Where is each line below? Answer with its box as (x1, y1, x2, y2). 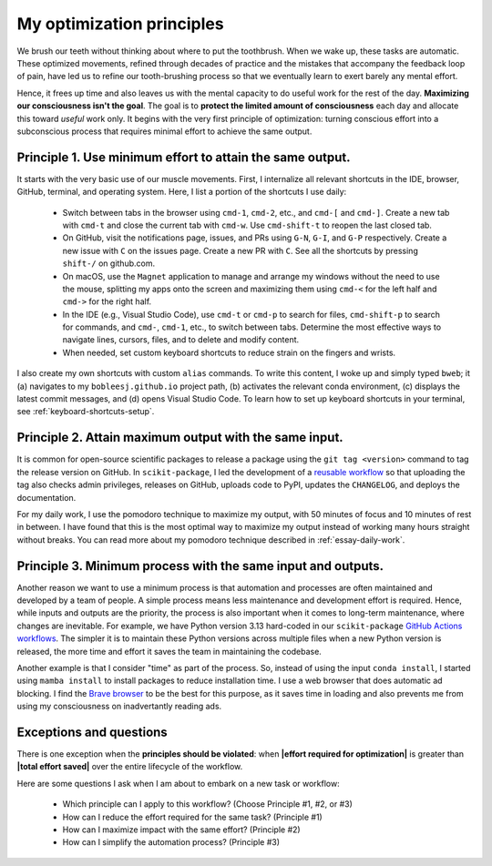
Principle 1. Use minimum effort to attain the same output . (16, 149, 351, 165)
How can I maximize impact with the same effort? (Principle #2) (62, 824, 301, 835)
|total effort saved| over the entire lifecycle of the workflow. (16, 761, 243, 772)
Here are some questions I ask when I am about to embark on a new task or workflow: (16, 778, 341, 789)
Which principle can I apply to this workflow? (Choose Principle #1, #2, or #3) (62, 799, 353, 810)
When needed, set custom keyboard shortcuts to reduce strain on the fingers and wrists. (62, 347, 396, 358)
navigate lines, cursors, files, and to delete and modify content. (62, 334, 300, 345)
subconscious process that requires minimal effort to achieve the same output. (16, 126, 313, 137)
